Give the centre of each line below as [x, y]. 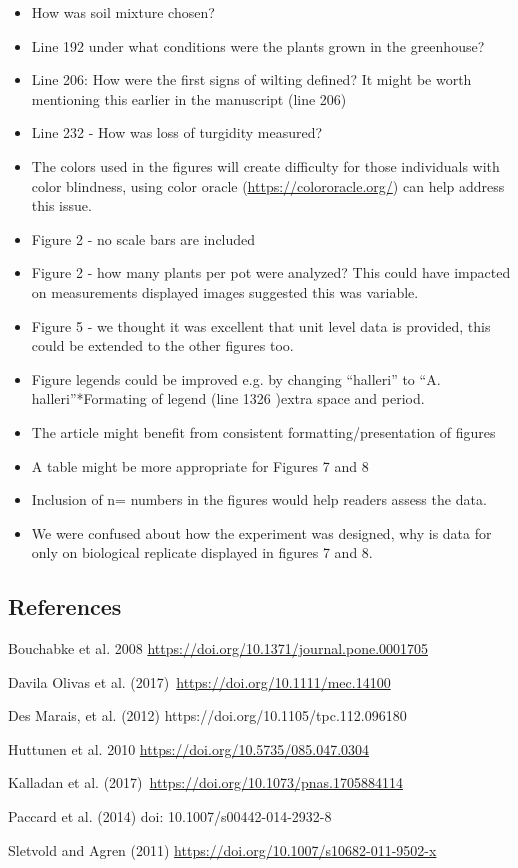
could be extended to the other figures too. [162, 345]
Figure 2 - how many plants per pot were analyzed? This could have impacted [271, 272]
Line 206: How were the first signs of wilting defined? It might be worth [251, 79]
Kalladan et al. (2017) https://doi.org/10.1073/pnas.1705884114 [205, 782]
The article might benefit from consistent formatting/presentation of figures [263, 431]
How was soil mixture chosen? [123, 12]
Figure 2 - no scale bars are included [143, 238]
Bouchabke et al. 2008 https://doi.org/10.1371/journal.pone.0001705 [218, 648]
